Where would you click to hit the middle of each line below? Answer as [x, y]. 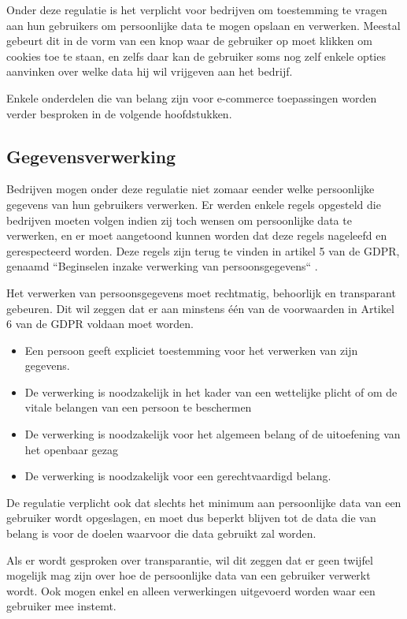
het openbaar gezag [72, 449]
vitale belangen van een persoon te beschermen [138, 407]
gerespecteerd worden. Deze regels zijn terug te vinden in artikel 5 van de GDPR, [203, 250]
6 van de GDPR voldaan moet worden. [100, 324]
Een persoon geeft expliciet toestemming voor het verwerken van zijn [191, 350]
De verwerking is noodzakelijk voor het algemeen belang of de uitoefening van [213, 434]
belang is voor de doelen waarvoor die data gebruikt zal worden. [161, 533]
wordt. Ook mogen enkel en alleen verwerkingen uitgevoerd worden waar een [191, 590]
